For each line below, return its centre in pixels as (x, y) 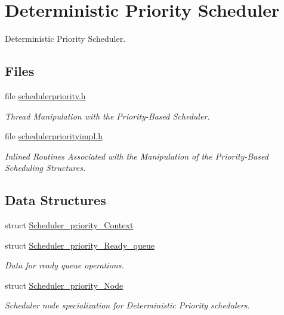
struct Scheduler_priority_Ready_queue (80, 245)
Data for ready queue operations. (64, 265)
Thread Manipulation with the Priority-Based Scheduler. (107, 116)
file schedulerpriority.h (45, 95)
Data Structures (55, 200)
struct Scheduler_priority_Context (69, 225)
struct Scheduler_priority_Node (64, 285)
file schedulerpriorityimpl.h (54, 136)
